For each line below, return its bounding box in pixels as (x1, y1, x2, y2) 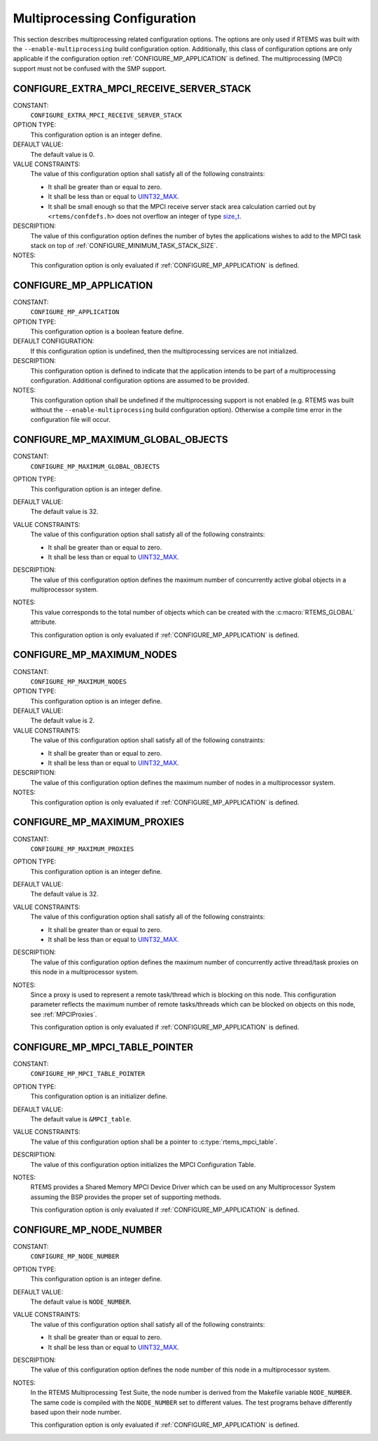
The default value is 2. (30, 716, 95, 725)
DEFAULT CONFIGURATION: (13, 337, 94, 346)
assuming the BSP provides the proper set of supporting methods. (30, 1192, 222, 1201)
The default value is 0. (30, 150, 95, 158)
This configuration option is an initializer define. (30, 1092, 168, 1100)
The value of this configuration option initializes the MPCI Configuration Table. (30, 1160, 256, 1168)
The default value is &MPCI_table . (30, 1115, 132, 1124)
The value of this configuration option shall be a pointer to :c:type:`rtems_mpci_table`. (30, 1138, 278, 1146)
